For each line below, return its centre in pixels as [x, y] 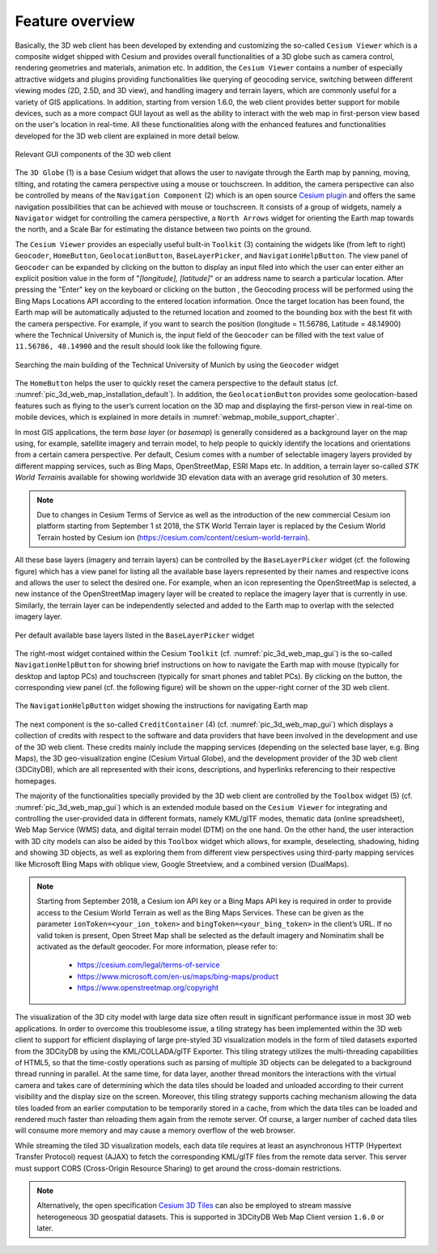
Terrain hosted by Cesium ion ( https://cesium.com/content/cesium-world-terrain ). [174, 537]
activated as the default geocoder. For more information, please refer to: [157, 946]
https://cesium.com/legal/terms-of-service [148, 965]
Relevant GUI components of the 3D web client [93, 155]
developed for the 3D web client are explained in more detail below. [127, 136]
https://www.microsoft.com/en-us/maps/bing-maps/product [178, 976]
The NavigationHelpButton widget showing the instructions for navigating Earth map [161, 706]
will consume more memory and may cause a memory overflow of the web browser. [155, 1131]
